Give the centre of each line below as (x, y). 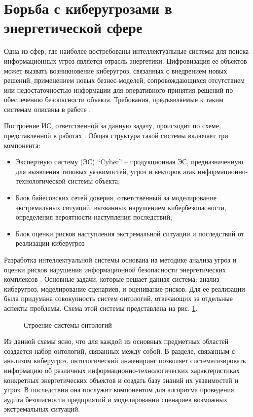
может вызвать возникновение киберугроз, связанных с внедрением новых (116, 70)
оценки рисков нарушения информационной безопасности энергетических (115, 269)
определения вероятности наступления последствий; (94, 217)
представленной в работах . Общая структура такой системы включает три (116, 135)
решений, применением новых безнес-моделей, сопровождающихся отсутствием (125, 80)
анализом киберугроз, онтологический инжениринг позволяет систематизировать (125, 360)
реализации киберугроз (50, 243)
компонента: (22, 145)
